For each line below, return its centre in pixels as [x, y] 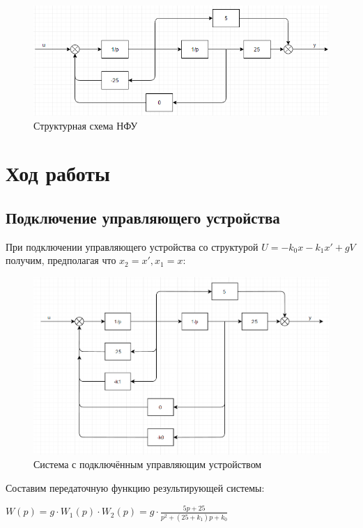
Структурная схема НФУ [86, 125]
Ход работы [58, 173]
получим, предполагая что [61, 260]
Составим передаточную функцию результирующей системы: [135, 487]
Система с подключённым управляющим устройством [148, 464]
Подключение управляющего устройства [143, 218]
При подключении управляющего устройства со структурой [132, 246]
